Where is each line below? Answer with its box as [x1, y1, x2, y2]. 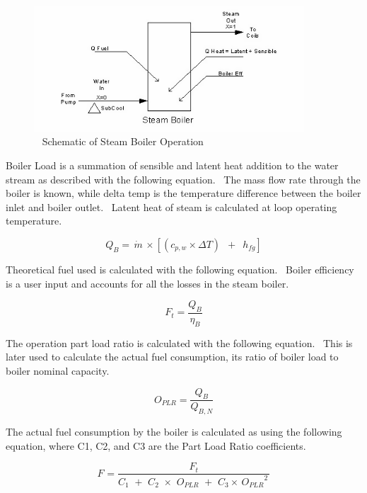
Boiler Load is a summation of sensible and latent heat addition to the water [6, 158, 339, 172]
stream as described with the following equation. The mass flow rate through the [6, 171, 361, 186]
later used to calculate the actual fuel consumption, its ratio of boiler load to [6, 349, 339, 364]
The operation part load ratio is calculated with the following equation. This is [6, 335, 353, 350]
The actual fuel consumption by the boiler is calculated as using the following [6, 424, 342, 439]
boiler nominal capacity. [6, 363, 110, 378]
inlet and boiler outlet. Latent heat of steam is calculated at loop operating [6, 199, 337, 214]
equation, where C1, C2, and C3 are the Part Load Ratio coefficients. [6, 438, 306, 453]
